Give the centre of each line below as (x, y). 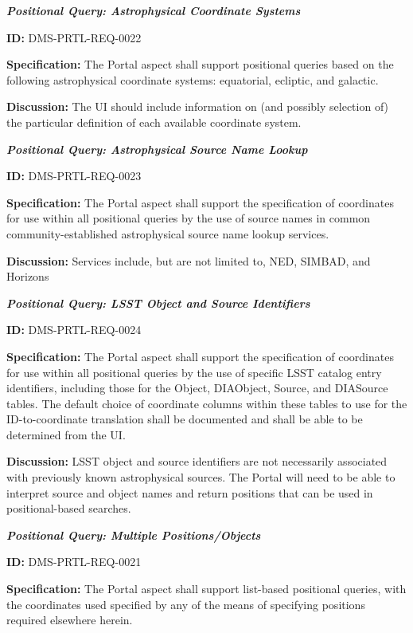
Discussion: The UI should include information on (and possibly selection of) (198, 106)
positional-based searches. (69, 508)
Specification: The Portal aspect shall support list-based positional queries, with (206, 589)
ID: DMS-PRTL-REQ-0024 (74, 330)
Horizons (28, 276)
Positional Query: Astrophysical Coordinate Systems (154, 10)
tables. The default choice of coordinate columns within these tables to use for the (207, 403)
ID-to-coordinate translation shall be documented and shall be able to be (185, 419)
